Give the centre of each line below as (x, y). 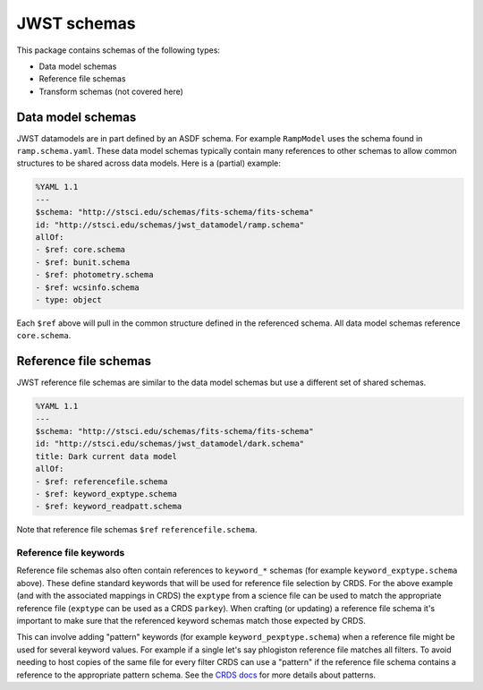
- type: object (68, 299)
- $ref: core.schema (80, 250)
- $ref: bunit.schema (83, 262)
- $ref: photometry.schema (94, 275)
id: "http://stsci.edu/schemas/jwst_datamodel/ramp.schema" (170, 225)
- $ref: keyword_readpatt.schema (109, 507)
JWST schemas (76, 23)
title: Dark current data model (106, 456)
